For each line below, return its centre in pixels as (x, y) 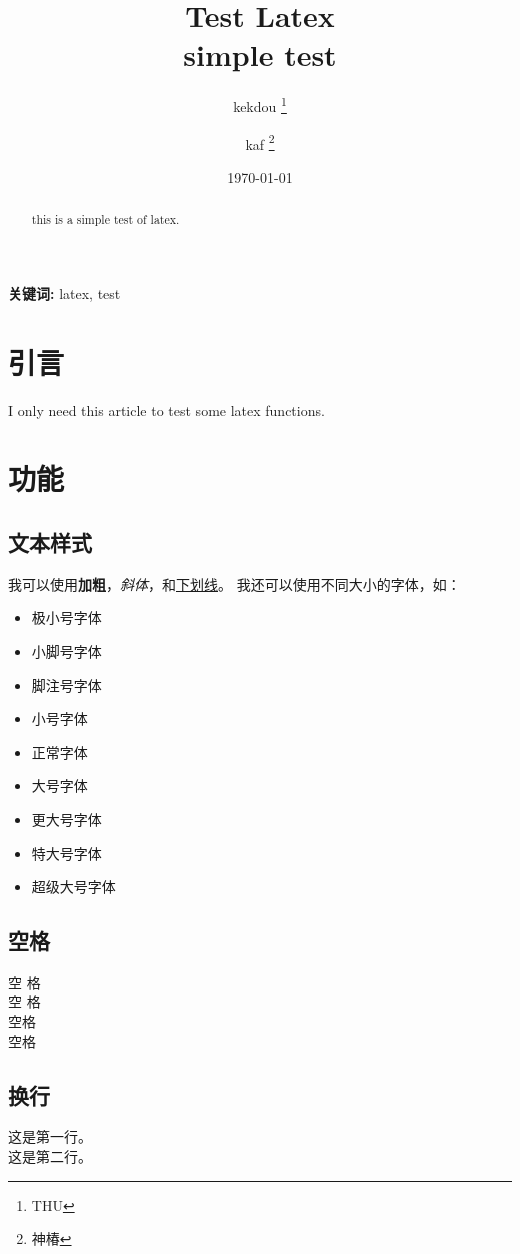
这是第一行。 (50, 1136)
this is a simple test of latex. (105, 219)
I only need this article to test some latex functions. (166, 409)
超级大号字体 (73, 886)
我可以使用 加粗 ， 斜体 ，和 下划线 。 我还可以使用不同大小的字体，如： (234, 583)
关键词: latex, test (64, 292)
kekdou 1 (260, 104)
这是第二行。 (50, 1156)
